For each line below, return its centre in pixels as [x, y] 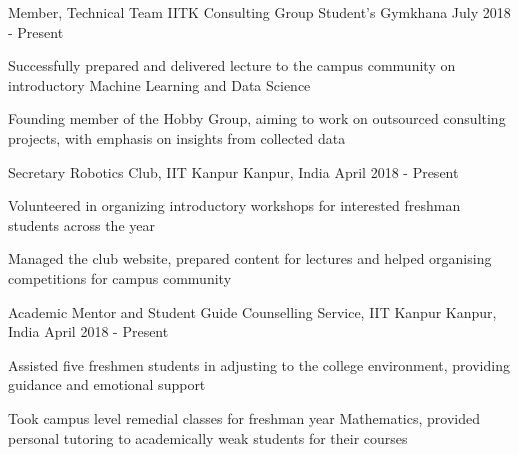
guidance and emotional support [107, 384]
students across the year [81, 224]
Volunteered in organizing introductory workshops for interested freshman [234, 205]
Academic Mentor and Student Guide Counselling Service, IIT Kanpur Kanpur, [252, 311]
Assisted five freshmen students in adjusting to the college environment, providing [259, 364]
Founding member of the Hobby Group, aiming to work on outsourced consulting [257, 118]
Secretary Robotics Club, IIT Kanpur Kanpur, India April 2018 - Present [233, 171]
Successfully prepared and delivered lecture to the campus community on [232, 65]
